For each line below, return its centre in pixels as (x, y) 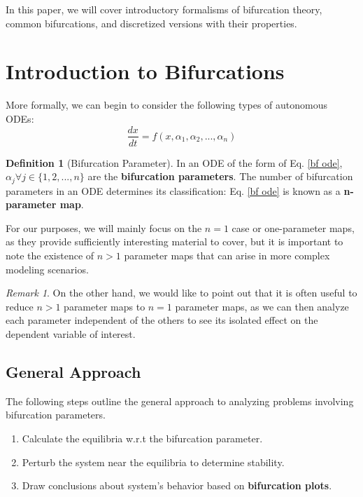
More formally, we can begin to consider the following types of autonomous (167, 105)
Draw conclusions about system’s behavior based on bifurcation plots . (177, 485)
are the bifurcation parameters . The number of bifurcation (220, 176)
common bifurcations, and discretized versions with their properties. (151, 23)
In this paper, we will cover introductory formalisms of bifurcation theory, (164, 9)
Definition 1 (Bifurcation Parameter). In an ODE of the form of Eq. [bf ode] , (174, 162)
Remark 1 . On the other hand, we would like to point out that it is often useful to (181, 293)
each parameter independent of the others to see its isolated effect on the (162, 320)
